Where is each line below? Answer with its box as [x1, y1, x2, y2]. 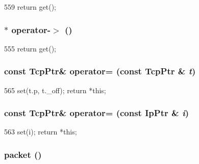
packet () [4, 148, 42, 160]
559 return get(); [4, 2, 56, 12]
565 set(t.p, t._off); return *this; [4, 85, 106, 95]
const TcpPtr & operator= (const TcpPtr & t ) [4, 65, 196, 77]
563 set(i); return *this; [4, 126, 77, 137]
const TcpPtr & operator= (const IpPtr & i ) [4, 106, 189, 119]
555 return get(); [4, 43, 56, 53]
